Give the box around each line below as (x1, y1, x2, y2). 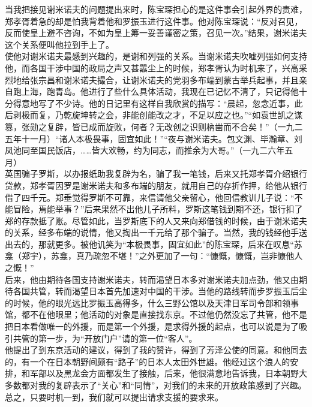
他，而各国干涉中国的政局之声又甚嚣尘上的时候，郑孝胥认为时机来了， (5, 61, 282, 74)
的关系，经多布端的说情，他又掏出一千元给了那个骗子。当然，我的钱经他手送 (5, 226, 307, 239)
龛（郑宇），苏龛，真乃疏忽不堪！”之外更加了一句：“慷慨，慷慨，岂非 (5, 249, 278, 262)
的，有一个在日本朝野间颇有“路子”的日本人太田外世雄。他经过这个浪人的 (5, 355, 290, 367)
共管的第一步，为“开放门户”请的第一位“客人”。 (13, 331, 197, 344)
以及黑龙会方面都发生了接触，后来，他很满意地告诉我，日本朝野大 (46, 367, 307, 379)
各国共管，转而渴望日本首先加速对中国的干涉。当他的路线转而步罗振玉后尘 (13, 285, 307, 297)
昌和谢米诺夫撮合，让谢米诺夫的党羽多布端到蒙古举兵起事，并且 (46, 73, 299, 86)
